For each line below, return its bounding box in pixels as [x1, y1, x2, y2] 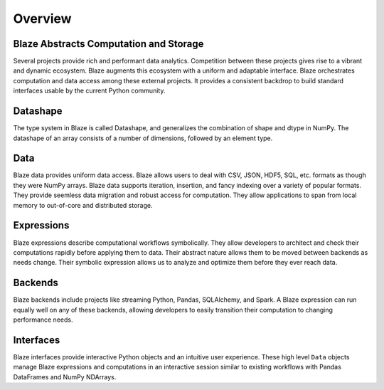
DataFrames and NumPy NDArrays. [13, 372, 117, 381]
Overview [13, 11, 72, 26]
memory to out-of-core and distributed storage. [13, 201, 153, 209]
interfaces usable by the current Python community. [13, 86, 166, 95]
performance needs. [13, 315, 73, 324]
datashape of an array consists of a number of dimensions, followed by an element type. [13, 134, 273, 142]
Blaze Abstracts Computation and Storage [13, 38, 204, 50]
